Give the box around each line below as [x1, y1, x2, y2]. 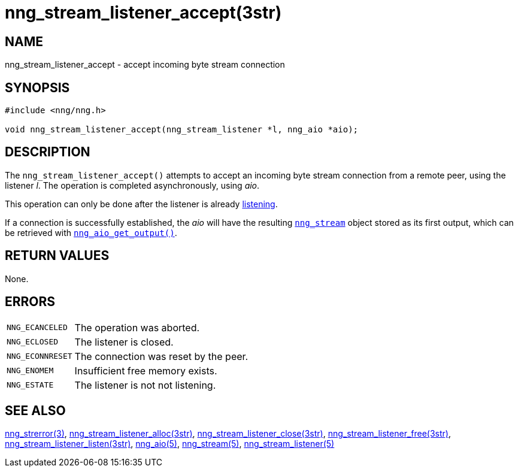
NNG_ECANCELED [7, 323, 68, 332]
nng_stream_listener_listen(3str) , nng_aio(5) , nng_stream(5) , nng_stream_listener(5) [5, 438, 335, 449]
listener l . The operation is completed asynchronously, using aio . [5, 180, 260, 190]
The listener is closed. [74, 335, 174, 348]
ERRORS [5, 294, 56, 310]
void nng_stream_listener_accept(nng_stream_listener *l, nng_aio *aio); [5, 125, 359, 135]
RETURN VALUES [5, 248, 110, 264]
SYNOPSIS [5, 80, 70, 95]
